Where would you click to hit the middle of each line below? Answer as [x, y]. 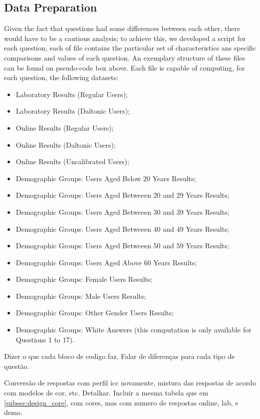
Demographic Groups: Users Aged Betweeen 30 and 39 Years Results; [122, 212]
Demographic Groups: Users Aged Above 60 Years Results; [106, 262]
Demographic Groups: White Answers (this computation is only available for [134, 330]
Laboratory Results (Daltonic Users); [73, 111]
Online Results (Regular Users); [65, 127]
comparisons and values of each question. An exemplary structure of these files [125, 57]
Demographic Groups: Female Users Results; [84, 279]
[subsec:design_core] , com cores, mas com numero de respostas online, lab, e [121, 402]
